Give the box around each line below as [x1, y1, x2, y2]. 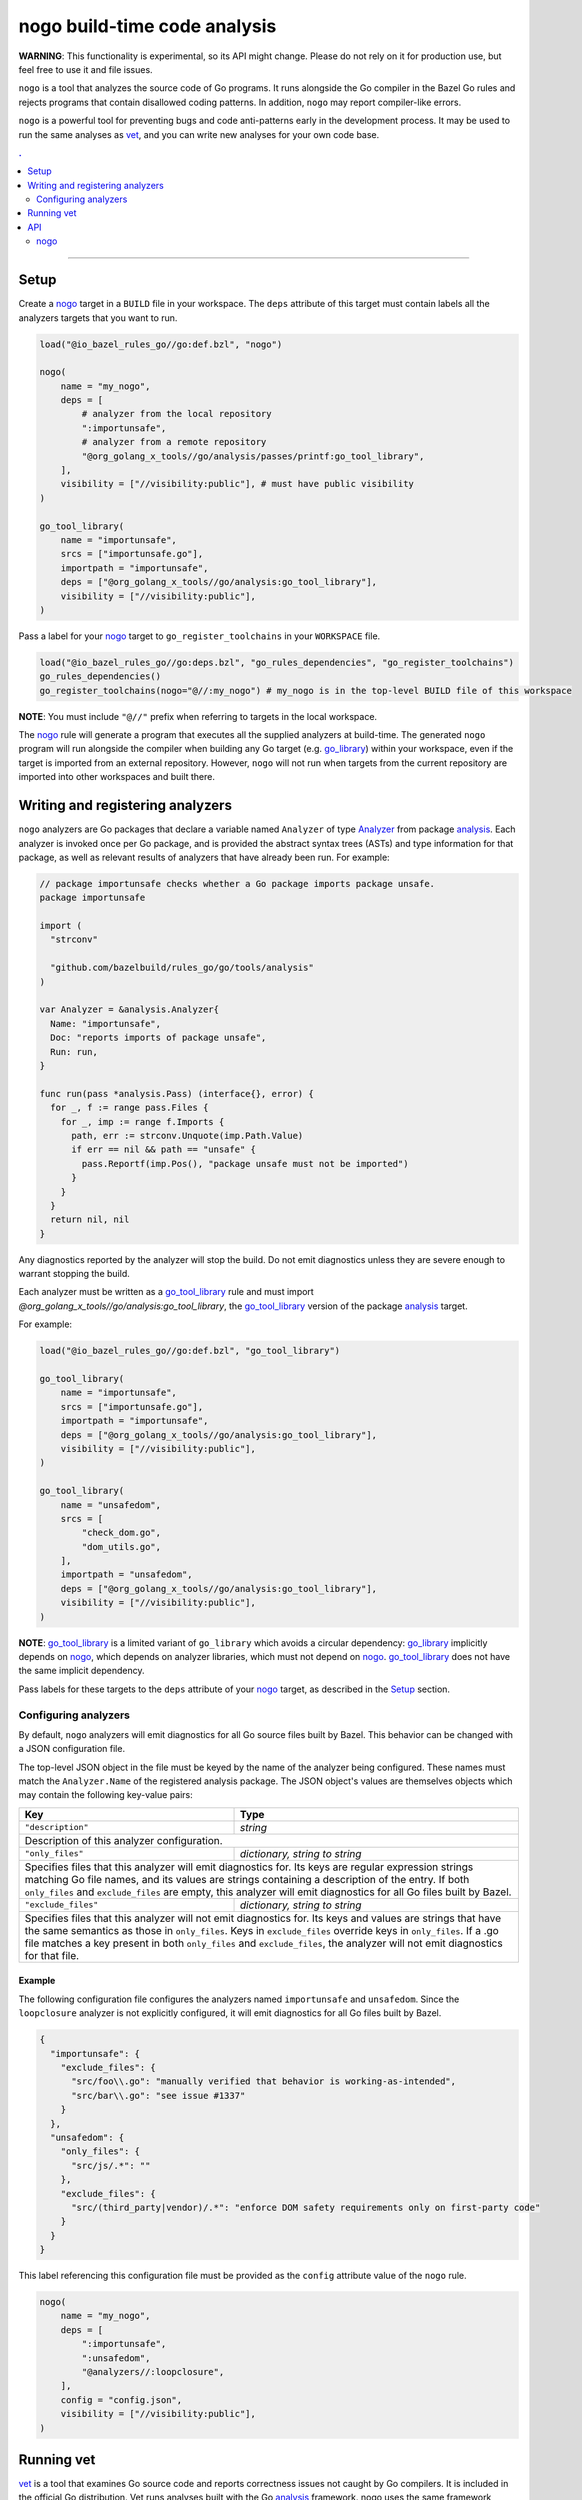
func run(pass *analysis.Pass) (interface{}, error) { [39, 1088, 314, 1099]
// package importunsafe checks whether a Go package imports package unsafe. [39, 878, 435, 889]
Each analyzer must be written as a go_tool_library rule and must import [18, 1286, 314, 1298]
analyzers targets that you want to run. [18, 311, 178, 324]
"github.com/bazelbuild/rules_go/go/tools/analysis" [50, 962, 314, 974]
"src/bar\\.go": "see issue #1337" [71, 2090, 246, 2101]
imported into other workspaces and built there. [18, 771, 215, 783]
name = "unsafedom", [60, 1499, 162, 1510]
